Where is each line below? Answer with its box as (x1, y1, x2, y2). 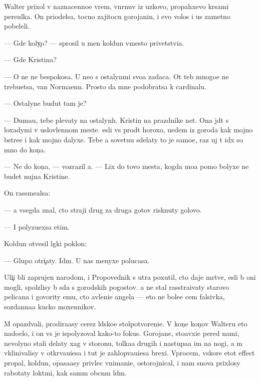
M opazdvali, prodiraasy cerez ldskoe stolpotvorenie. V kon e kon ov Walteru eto (4, 318, 247, 328)
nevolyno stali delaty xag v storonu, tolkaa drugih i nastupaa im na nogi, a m (4, 337, 242, 348)
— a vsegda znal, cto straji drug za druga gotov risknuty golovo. (4, 204, 202, 215)
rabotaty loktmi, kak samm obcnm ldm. (4, 367, 127, 377)
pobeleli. (4, 21, 30, 31)
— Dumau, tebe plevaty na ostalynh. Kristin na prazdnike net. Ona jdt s (4, 114, 229, 125)
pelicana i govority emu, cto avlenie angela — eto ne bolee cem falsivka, (4, 291, 225, 302)
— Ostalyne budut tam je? (4, 98, 87, 108)
